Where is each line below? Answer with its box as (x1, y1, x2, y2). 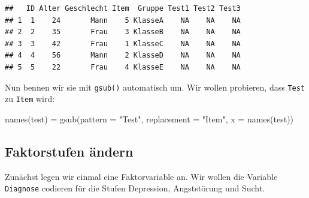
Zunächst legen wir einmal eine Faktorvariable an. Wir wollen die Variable (5, 170, 278, 182)
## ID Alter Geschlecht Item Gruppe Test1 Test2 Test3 (5, 4, 241, 13)
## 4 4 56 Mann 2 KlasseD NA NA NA (5, 51, 241, 60)
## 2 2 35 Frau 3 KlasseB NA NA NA (5, 28, 241, 37)
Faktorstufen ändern (5, 142, 134, 160)
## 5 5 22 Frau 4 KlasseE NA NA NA (5, 62, 241, 71)
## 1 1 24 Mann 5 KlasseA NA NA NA (5, 16, 241, 25)
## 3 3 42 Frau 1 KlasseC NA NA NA (5, 39, 241, 48)
